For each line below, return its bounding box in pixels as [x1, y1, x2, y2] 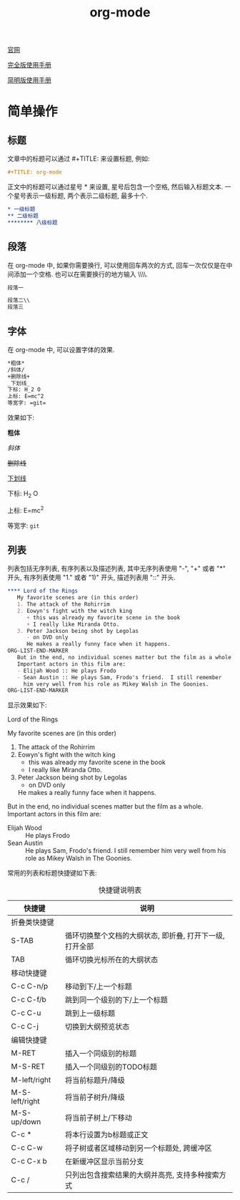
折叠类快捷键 [11, 917, 55, 927]
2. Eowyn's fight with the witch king [16, 607, 133, 614]
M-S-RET [11, 1061, 45, 1071]
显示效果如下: [7, 701, 48, 709]
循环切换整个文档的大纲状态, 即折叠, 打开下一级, [65, 931, 225, 941]
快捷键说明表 [98, 885, 141, 895]
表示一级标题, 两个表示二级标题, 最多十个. [26, 191, 148, 200]
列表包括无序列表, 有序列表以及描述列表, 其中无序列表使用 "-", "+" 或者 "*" [7, 564, 226, 573]
